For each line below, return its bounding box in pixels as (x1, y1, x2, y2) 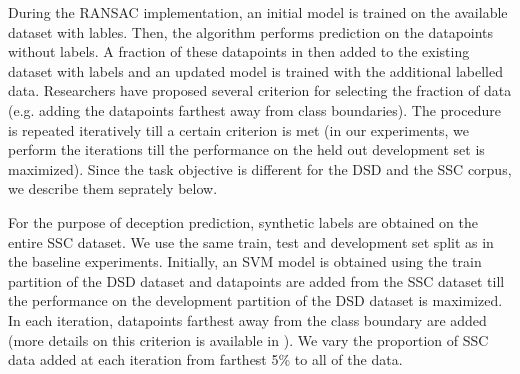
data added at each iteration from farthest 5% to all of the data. (8, 349, 403, 370)
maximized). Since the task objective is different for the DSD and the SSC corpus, (8, 158, 512, 179)
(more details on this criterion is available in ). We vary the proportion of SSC (8, 329, 489, 350)
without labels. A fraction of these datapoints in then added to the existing (8, 41, 470, 62)
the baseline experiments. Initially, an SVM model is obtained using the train (8, 251, 482, 272)
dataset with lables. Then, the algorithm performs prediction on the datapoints (8, 21, 494, 42)
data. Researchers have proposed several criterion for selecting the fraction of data (8, 80, 512, 101)
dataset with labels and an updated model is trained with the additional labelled (8, 60, 503, 81)
